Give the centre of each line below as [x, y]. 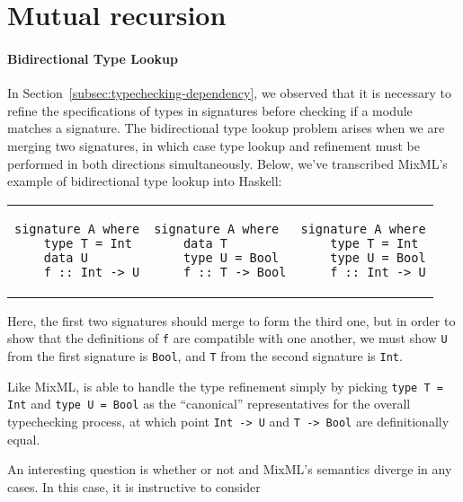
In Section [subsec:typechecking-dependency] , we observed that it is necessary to [230, 93]
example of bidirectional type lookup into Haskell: [145, 181]
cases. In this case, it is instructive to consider [134, 486]
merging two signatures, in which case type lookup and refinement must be [214, 145]
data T [205, 243]
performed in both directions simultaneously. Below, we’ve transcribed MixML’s [227, 163]
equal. [24, 439]
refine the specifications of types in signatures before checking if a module [210, 110]
